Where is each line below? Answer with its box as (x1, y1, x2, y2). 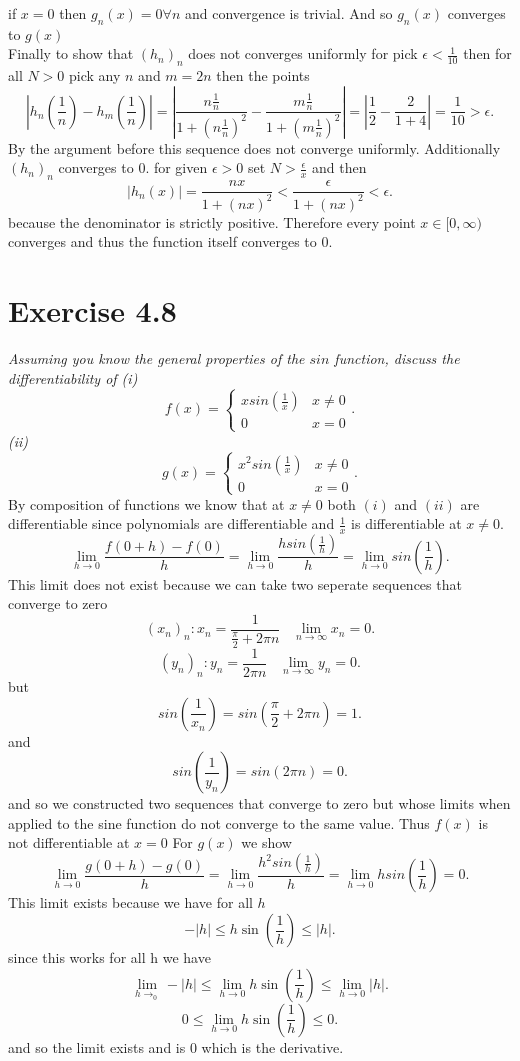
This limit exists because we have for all (8, 892, 253, 913)
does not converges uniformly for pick (188, 43, 418, 64)
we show (241, 832, 292, 853)
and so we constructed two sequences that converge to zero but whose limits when (8, 793, 511, 814)
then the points (216, 65, 310, 86)
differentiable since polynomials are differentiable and (8, 513, 335, 534)
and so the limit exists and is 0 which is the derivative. (8, 1036, 344, 1057)
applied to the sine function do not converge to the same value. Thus (8, 812, 430, 833)
